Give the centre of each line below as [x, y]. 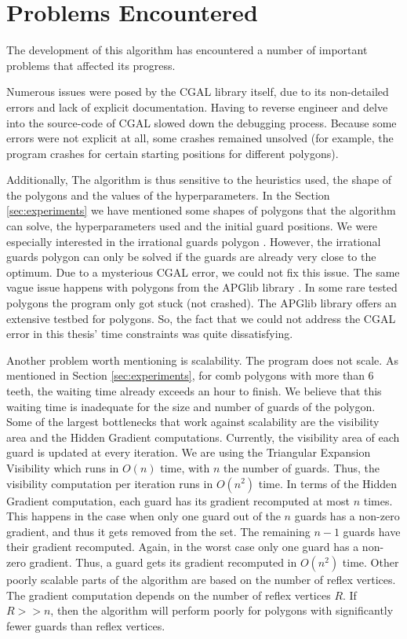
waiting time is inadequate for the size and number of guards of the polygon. [191, 406]
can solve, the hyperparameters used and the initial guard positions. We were [192, 226]
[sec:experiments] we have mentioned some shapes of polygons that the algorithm [201, 210]
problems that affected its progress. [91, 65]
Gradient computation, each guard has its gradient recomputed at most [178, 500]
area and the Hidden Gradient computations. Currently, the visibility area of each [203, 437]
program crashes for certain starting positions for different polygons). [173, 153]
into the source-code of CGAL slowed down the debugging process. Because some [202, 122]
